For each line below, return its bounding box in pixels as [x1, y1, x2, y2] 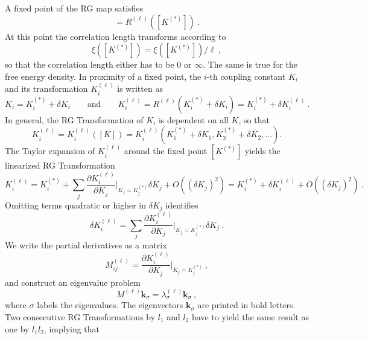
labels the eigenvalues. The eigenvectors [37, 299, 183, 311]
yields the [244, 144, 281, 157]
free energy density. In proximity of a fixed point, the [5, 69, 201, 82]
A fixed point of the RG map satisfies [5, 2, 144, 14]
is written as [117, 82, 163, 95]
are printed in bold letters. [197, 299, 296, 311]
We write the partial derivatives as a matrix [5, 239, 167, 251]
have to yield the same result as [192, 310, 309, 323]
